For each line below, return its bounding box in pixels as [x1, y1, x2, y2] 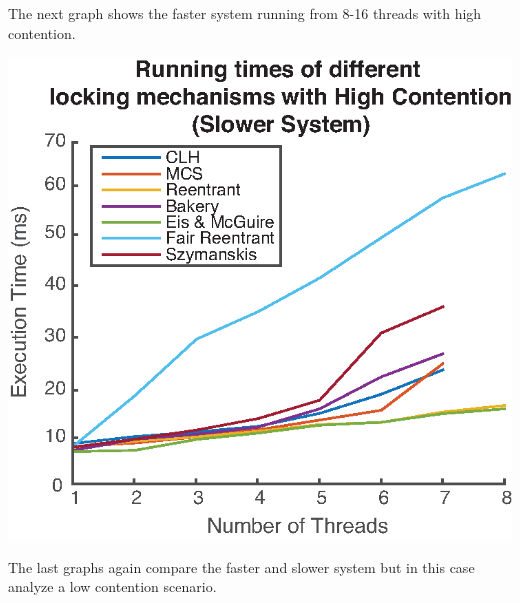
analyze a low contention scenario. [8, 576, 217, 597]
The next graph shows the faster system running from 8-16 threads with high [8, 3, 482, 23]
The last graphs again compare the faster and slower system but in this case [8, 556, 475, 577]
